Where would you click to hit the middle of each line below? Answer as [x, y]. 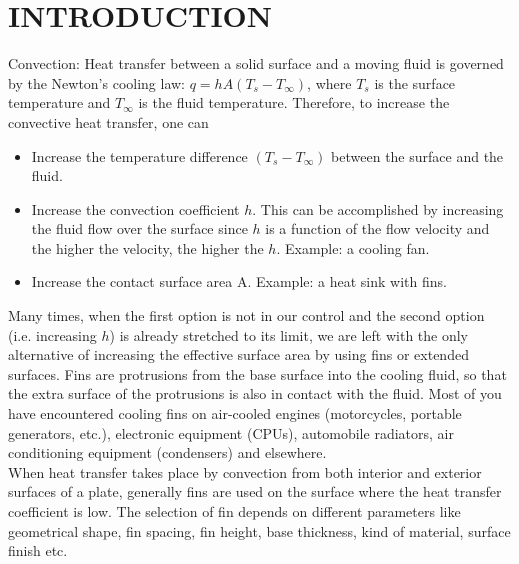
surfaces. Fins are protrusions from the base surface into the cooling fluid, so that [257, 373]
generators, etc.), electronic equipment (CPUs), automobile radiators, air [231, 432]
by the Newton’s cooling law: [97, 82]
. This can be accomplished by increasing [378, 208]
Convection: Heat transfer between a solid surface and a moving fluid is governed [256, 63]
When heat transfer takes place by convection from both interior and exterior [245, 471]
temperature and [59, 102]
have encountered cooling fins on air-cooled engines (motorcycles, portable [235, 413]
